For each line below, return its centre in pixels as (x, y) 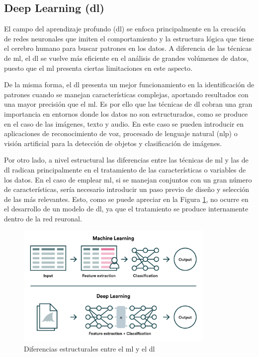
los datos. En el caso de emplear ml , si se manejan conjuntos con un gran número (128, 179)
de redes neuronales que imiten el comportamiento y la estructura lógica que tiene (129, 38)
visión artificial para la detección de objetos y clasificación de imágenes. (113, 143)
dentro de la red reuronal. (43, 218)
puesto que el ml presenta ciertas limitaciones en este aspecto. (98, 68)
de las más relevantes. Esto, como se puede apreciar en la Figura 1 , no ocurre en (126, 199)
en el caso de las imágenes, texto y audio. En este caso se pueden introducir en (124, 123)
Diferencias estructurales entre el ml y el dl (89, 348)
